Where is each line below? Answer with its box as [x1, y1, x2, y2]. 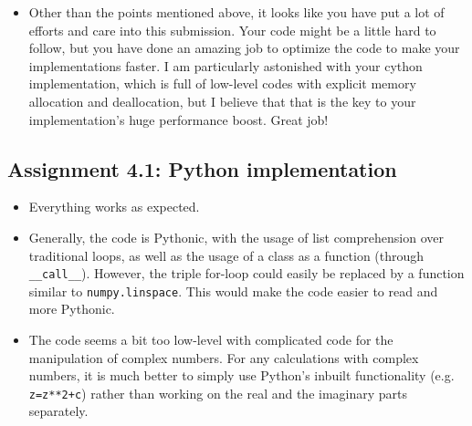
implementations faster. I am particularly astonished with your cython [28, 56, 423, 75]
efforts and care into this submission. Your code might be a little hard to [28, 20, 436, 39]
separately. [28, 401, 89, 421]
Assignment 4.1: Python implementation [7, 154, 397, 182]
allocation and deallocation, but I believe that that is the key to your [28, 91, 416, 110]
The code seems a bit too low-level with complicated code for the [28, 330, 393, 349]
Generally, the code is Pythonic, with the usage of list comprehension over [28, 227, 444, 246]
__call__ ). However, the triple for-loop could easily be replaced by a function [28, 264, 465, 283]
